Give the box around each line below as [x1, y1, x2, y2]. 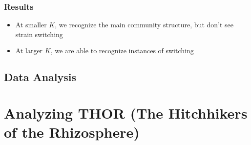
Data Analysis [4, 69, 77, 84]
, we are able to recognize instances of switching [50, 45, 194, 56]
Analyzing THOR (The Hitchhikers [4, 103, 248, 123]
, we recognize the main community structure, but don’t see [55, 20, 234, 30]
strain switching [15, 29, 63, 39]
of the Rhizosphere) [4, 122, 140, 142]
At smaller [15, 20, 47, 30]
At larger [15, 45, 43, 56]
